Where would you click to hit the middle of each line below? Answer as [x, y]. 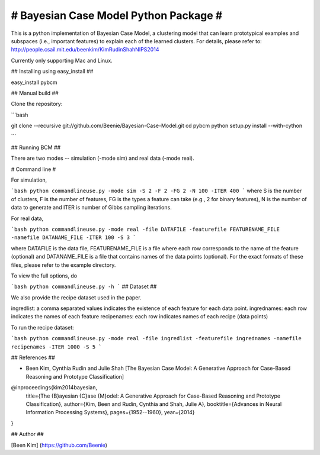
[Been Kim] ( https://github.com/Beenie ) [59, 445]
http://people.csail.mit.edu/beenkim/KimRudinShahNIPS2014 [85, 50]
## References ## [33, 357]
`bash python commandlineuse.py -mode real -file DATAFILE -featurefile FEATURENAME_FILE [145, 229]
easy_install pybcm [34, 82]
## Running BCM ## [36, 147]
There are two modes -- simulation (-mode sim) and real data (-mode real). [103, 158]
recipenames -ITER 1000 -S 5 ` [56, 347]
